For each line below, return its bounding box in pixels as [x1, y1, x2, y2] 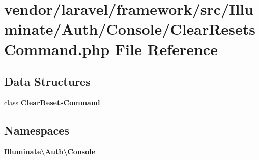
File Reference [114, 38, 218, 59]
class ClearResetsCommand [4, 97, 100, 108]
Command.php [4, 38, 110, 59]
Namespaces [4, 122, 69, 138]
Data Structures [4, 73, 91, 89]
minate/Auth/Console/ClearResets [4, 18, 255, 39]
